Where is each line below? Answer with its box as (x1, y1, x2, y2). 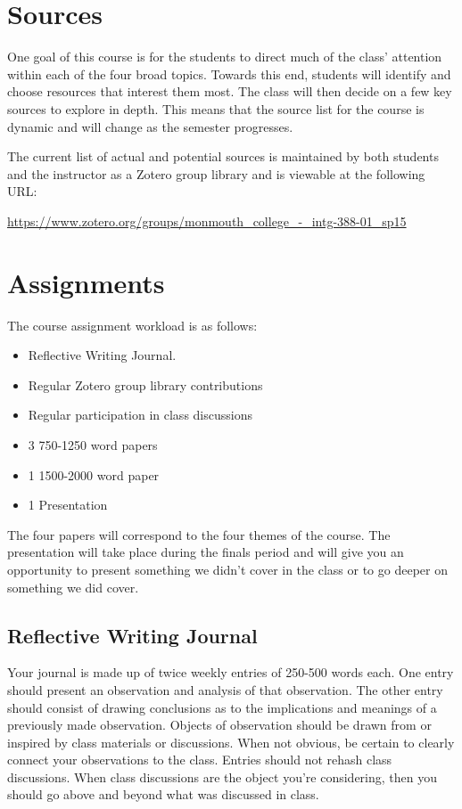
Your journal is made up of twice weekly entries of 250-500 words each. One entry (7, 663, 454, 682)
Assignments (7, 264, 165, 300)
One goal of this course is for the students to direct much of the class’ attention (7, 47, 442, 66)
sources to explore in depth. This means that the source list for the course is (7, 99, 425, 118)
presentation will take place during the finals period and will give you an (7, 543, 404, 561)
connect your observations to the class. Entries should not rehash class (7, 750, 392, 769)
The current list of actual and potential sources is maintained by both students (7, 147, 439, 166)
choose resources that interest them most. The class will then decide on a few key (7, 82, 452, 101)
